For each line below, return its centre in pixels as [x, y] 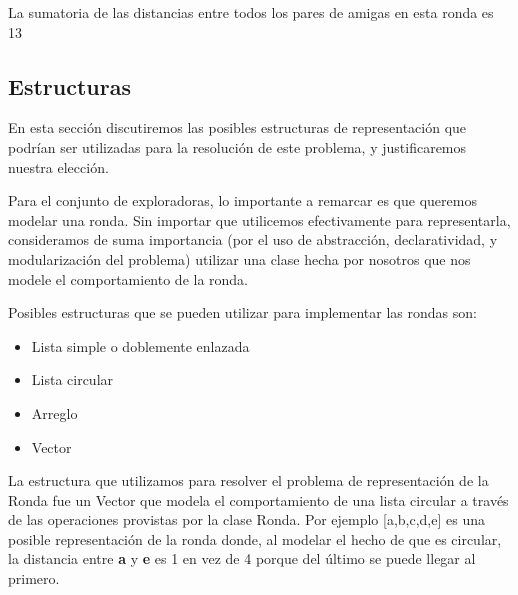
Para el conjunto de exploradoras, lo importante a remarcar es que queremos [242, 200]
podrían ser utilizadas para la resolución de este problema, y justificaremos [237, 146]
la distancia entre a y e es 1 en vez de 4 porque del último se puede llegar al [242, 558]
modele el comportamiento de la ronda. [128, 278]
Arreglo [54, 412]
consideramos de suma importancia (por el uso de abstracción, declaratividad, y [253, 239]
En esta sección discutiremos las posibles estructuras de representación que [237, 127]
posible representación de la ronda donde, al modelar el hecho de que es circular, [255, 538]
